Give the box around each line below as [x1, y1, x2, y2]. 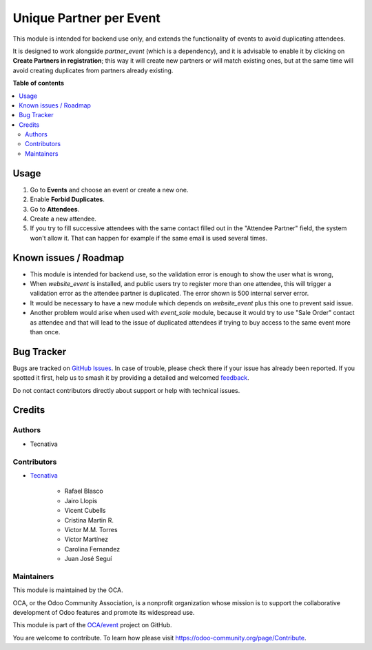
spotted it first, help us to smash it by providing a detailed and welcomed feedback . [12, 374, 249, 382]
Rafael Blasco [64, 487, 103, 496]
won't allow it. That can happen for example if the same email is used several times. [30, 234, 268, 242]
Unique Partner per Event [12, 10, 161, 26]
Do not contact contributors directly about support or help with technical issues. [12, 386, 240, 394]
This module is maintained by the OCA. [12, 586, 123, 594]
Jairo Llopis [64, 496, 98, 505]
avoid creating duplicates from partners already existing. [12, 66, 174, 74]
